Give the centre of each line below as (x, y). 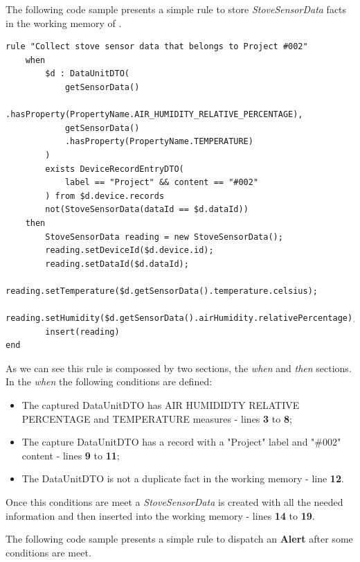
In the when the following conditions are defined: (109, 381)
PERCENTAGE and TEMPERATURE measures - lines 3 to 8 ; (157, 418)
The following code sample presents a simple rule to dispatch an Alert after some (179, 539)
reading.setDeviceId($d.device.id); (129, 251)
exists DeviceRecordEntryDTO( (115, 169)
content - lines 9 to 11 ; (71, 455)
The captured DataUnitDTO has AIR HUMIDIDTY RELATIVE (161, 405)
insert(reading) (82, 332)
